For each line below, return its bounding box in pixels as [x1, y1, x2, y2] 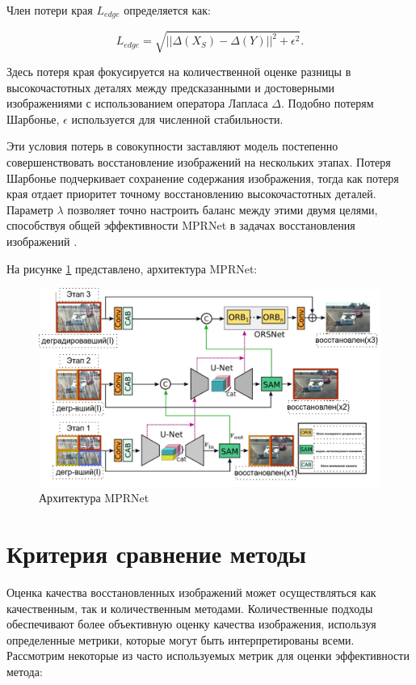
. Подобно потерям [281, 95, 374, 112]
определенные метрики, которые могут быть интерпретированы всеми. [6, 631, 355, 648]
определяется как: [124, 2, 211, 18]
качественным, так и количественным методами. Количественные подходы [6, 599, 373, 616]
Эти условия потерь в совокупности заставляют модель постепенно [6, 137, 338, 154]
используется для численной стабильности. [71, 110, 284, 127]
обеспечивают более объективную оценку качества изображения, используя [6, 615, 376, 632]
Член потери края [6, 2, 93, 18]
